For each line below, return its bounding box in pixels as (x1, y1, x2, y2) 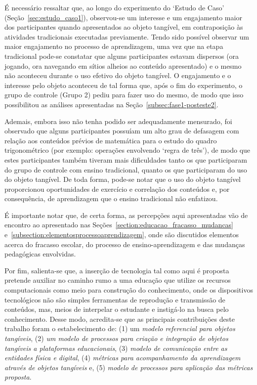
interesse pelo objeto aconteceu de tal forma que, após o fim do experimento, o (4, 80, 243, 90)
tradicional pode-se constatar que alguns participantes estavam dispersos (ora (4, 50, 239, 61)
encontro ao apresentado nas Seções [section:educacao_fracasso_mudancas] (4, 219, 234, 230)
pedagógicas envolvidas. (4, 249, 76, 259)
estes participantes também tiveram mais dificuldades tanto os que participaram (4, 154, 247, 165)
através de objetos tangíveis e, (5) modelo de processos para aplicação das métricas (4, 362, 253, 372)
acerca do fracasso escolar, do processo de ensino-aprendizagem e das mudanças (4, 239, 245, 249)
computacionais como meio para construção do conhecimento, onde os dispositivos (4, 285, 253, 295)
